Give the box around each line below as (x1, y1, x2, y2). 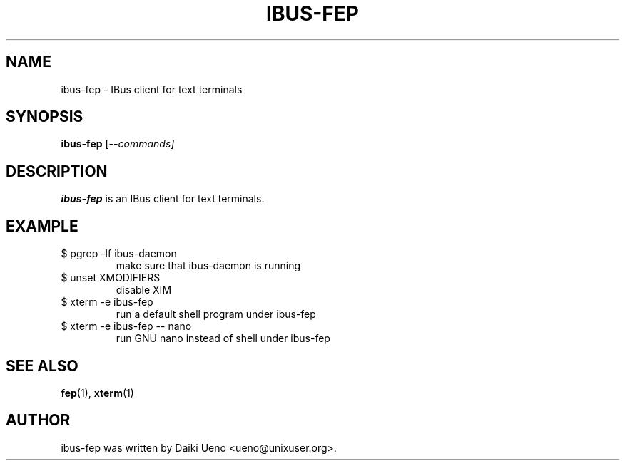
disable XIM (116, 284, 172, 296)
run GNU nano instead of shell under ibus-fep (116, 332, 330, 345)
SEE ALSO (6, 356, 78, 375)
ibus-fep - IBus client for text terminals (61, 83, 243, 95)
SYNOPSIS (6, 108, 83, 126)
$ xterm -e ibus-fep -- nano (61, 320, 192, 333)
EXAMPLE (6, 217, 78, 235)
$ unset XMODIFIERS (61, 271, 161, 284)
